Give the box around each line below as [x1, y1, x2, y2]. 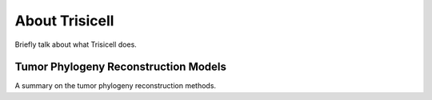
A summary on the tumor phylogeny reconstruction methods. [14, 81, 216, 90]
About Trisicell [14, 12, 114, 29]
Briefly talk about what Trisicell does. [14, 40, 138, 49]
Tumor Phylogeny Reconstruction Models [14, 60, 227, 74]
